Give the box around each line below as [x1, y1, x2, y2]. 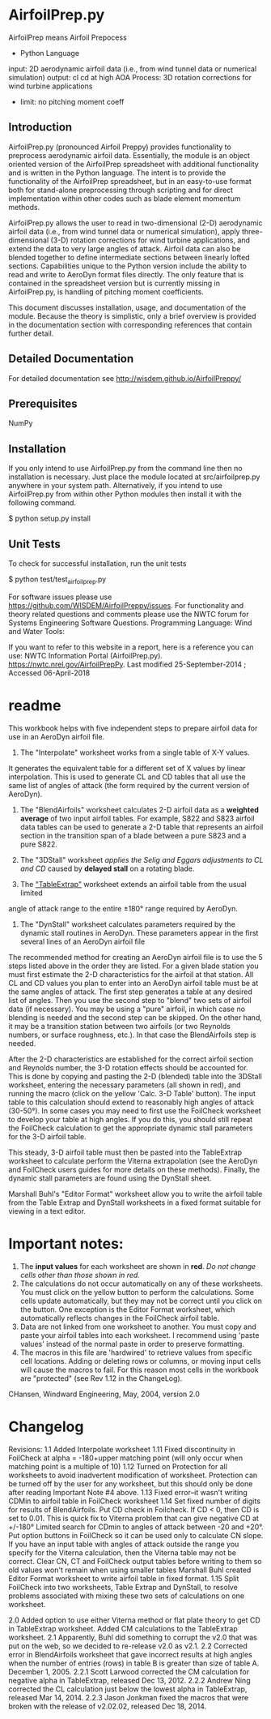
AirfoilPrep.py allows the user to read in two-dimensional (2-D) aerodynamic [8, 217, 263, 228]
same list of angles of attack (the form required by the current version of [8, 780, 250, 790]
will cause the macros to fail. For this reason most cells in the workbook [19, 1365, 259, 1374]
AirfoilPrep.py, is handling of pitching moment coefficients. [8, 286, 204, 297]
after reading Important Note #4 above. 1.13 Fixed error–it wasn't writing [8, 1487, 248, 1497]
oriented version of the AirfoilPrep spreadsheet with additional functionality [8, 159, 259, 169]
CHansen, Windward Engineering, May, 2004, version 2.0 [8, 1389, 201, 1399]
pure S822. [19, 839, 58, 849]
